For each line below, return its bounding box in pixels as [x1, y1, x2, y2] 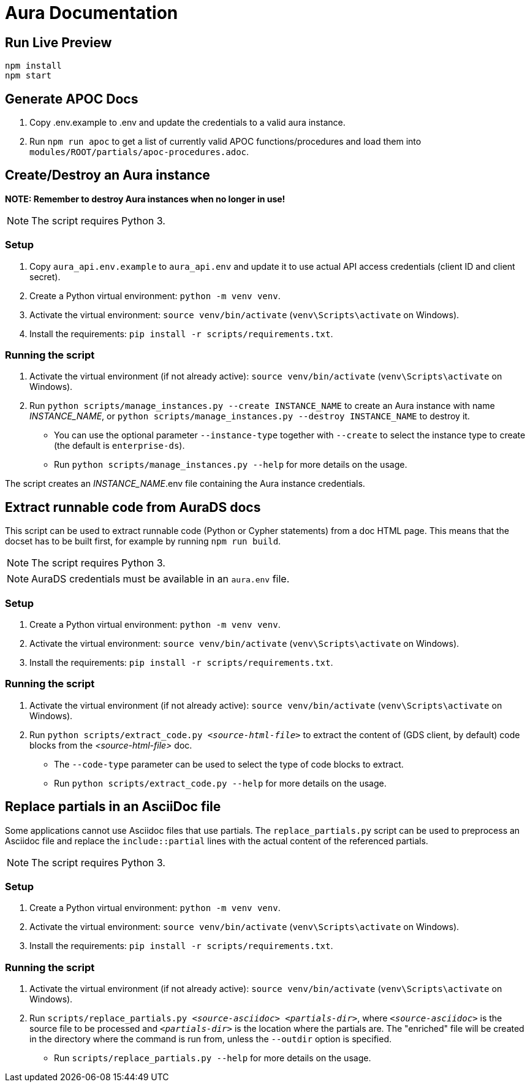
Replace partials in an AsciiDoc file [5, 799, 221, 815]
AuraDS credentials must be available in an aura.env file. [31, 573, 290, 585]
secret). [29, 271, 61, 282]
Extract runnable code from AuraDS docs [5, 499, 261, 515]
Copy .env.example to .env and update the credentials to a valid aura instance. [29, 117, 346, 128]
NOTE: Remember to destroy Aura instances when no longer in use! [5, 193, 286, 204]
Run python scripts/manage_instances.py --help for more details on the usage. [54, 459, 407, 470]
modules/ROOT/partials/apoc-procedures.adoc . [29, 147, 249, 158]
